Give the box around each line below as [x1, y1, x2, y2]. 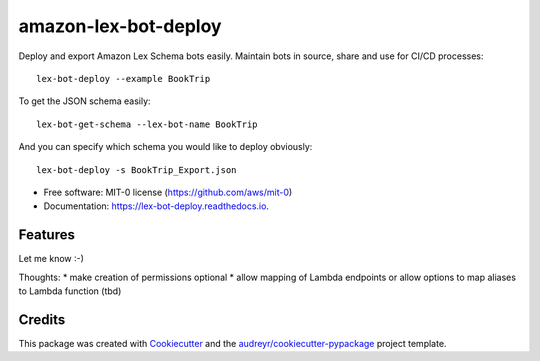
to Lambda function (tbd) [18, 285, 122, 297]
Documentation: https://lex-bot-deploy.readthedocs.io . [43, 200, 270, 212]
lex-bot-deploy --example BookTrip [36, 73, 211, 84]
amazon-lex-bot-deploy [18, 15, 222, 37]
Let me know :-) [18, 253, 85, 265]
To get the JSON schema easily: [18, 95, 151, 107]
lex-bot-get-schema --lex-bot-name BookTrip [36, 118, 259, 130]
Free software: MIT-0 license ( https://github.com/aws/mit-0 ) [43, 186, 293, 198]
